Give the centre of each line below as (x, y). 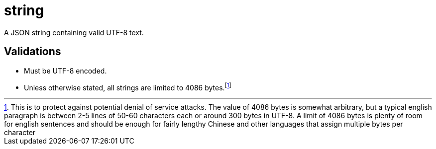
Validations (33, 52)
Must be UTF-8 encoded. (65, 71)
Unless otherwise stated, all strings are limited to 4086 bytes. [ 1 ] (128, 87)
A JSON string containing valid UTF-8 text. (74, 32)
